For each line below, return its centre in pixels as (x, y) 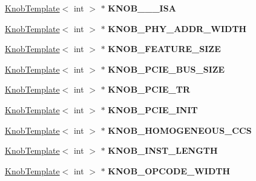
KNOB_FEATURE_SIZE (164, 49)
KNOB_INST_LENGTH (163, 150)
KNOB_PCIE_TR (149, 89)
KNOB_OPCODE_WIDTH (169, 170)
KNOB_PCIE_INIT (153, 109)
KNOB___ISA (142, 8)
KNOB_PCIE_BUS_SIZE (166, 69)
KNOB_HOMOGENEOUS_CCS (180, 130)
